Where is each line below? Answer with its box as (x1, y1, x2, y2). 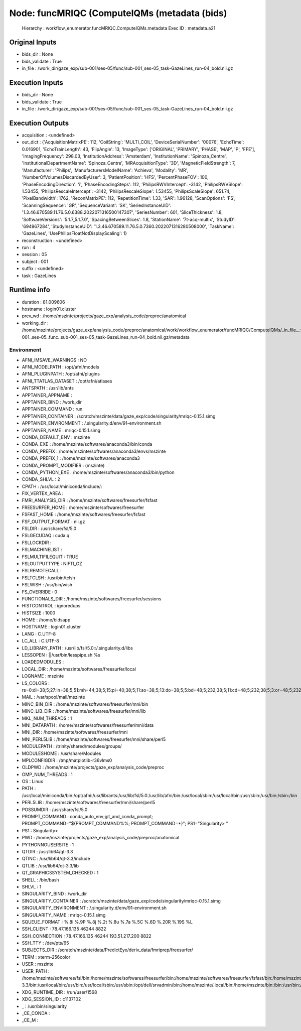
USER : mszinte (22, 961, 54, 967)
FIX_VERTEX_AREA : (22, 490, 64, 496)
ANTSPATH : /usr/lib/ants (22, 385, 74, 391)
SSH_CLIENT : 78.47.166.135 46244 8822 (22, 926, 106, 932)
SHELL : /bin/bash (22, 876, 60, 883)
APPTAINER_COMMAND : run (22, 406, 83, 412)
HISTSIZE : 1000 (22, 610, 56, 616)
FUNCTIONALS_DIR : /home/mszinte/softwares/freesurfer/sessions (22, 595, 162, 602)
